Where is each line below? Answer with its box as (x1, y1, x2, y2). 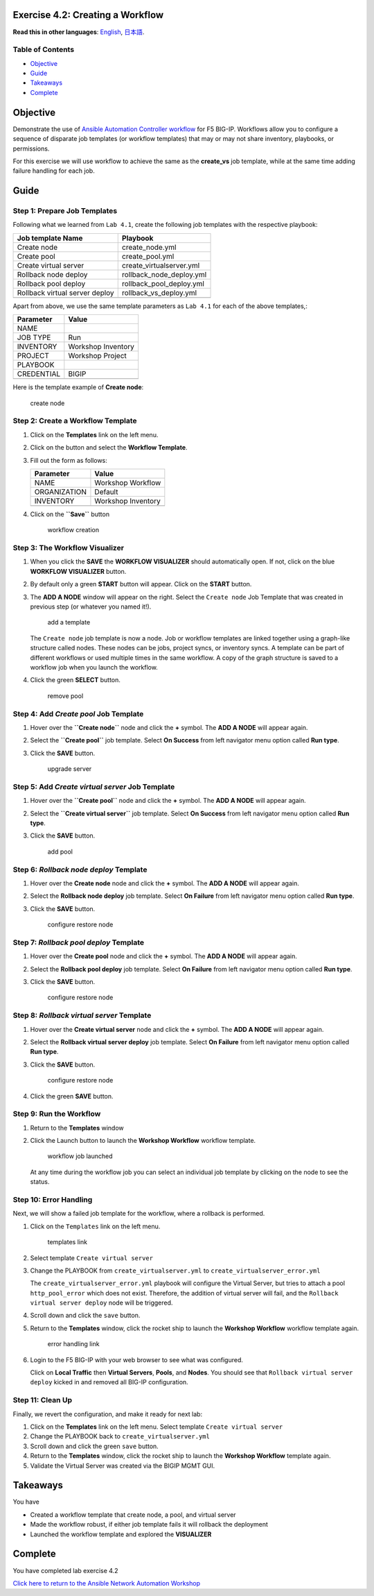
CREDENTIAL (17, 369, 61, 379)
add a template (47, 618, 91, 627)
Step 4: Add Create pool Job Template (12, 708, 144, 718)
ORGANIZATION (34, 486, 87, 496)
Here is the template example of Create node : (12, 383, 144, 391)
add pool (47, 847, 73, 856)
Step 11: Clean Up (12, 1395, 73, 1405)
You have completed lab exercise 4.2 (12, 1566, 118, 1574)
